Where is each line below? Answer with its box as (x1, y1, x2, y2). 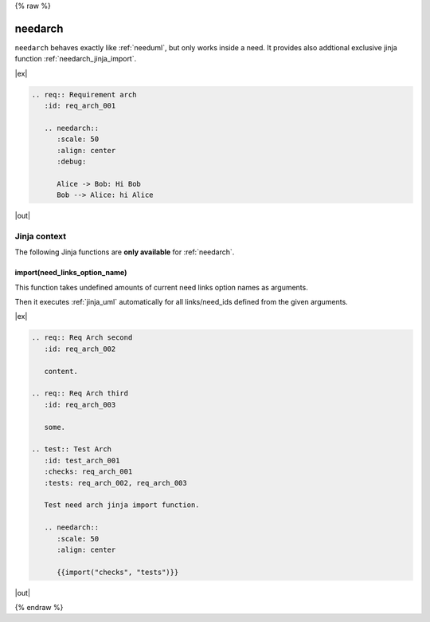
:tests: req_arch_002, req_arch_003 (44, 478, 187, 487)
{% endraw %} (14, 603, 64, 612)
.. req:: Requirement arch (31, 90, 137, 99)
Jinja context (14, 230, 67, 242)
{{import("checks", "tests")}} (57, 567, 179, 577)
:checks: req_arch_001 (44, 467, 133, 476)
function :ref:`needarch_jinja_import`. (14, 54, 137, 64)
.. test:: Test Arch (31, 445, 111, 454)
